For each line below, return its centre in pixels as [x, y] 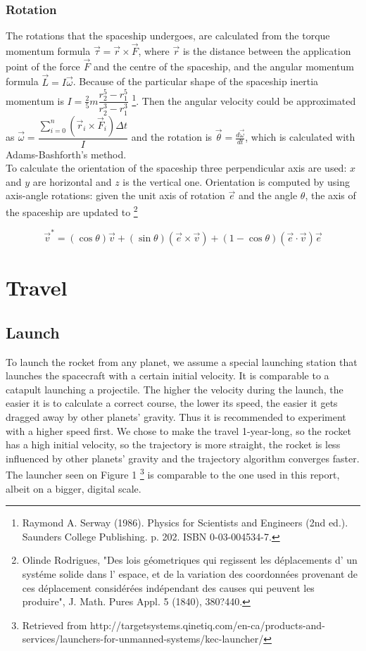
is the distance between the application [267, 51]
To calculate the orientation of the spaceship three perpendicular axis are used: [176, 168]
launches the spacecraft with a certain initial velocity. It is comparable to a [168, 375]
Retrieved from [55, 625]
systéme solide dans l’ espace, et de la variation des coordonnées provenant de [190, 573]
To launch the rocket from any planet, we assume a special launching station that [182, 361]
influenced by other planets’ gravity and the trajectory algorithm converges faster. [183, 458]
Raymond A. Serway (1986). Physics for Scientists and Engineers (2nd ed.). [185, 523]
